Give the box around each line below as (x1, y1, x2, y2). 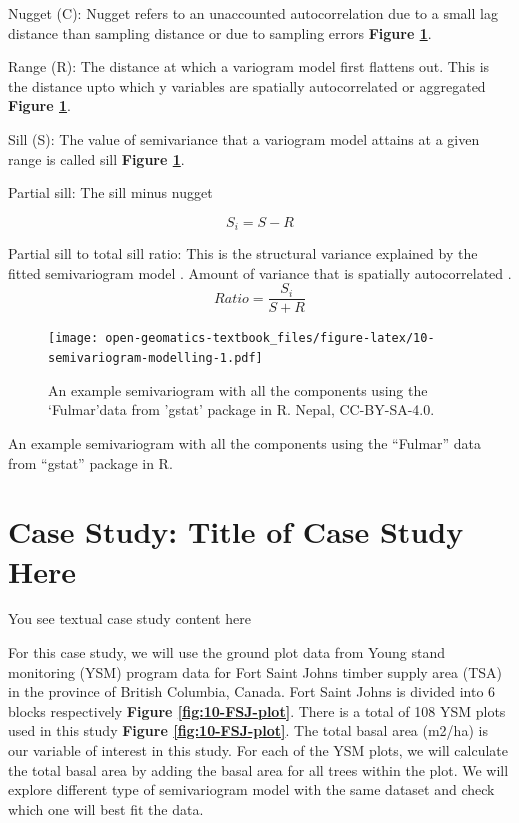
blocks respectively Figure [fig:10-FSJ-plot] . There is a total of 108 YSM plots (8, 700, 506, 721)
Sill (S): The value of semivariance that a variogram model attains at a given (8, 128, 480, 149)
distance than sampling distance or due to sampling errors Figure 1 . (8, 22, 432, 43)
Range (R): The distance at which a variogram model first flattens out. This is (8, 56, 490, 77)
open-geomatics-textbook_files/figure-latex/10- (105, 331, 435, 346)
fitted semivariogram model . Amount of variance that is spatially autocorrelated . (8, 262, 512, 283)
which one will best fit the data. (8, 798, 204, 819)
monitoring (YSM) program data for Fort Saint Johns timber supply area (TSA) (8, 661, 503, 682)
